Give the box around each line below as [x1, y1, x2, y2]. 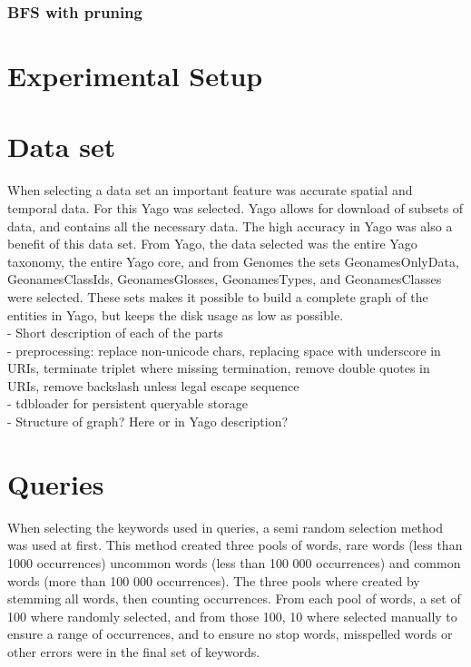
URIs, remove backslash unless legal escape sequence [7, 376, 299, 395]
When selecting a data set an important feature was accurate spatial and [7, 181, 413, 200]
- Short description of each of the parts [7, 323, 223, 342]
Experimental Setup [7, 57, 263, 94]
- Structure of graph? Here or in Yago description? [7, 412, 289, 431]
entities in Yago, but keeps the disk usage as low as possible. [7, 305, 344, 324]
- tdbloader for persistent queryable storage [7, 394, 248, 413]
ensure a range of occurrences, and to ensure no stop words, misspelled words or [7, 624, 453, 643]
